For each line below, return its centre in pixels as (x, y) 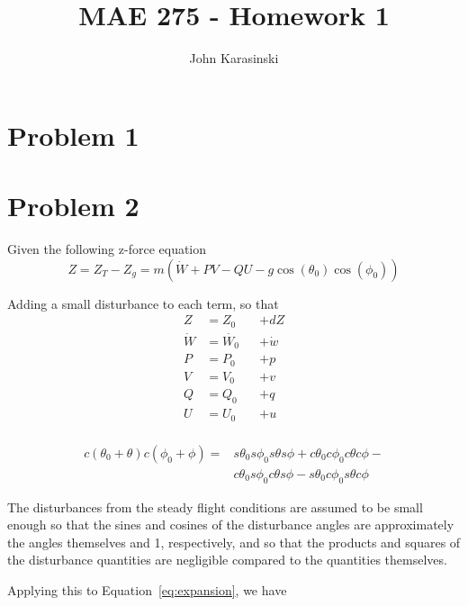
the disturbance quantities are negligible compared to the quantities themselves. (227, 560)
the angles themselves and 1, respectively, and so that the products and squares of (234, 542)
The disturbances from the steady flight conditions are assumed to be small (215, 507)
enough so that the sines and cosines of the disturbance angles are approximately (231, 525)
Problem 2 (73, 206)
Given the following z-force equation (107, 249)
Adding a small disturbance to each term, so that (143, 303)
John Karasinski (234, 58)
